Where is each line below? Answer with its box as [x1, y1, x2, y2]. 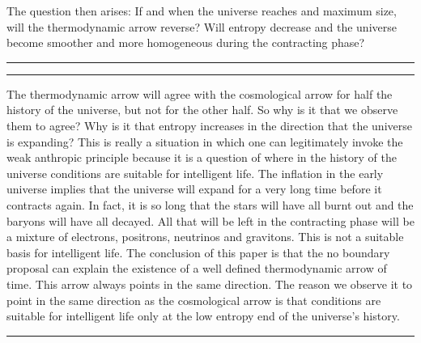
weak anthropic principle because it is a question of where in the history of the [6, 149, 397, 166]
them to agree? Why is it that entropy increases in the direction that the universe [6, 116, 412, 133]
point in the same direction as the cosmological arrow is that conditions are [6, 291, 381, 308]
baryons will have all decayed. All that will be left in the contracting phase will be [6, 212, 415, 229]
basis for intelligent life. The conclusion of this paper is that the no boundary [6, 243, 390, 260]
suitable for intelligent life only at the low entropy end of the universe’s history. [6, 307, 400, 324]
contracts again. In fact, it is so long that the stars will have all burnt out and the [6, 196, 414, 213]
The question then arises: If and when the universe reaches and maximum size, [6, 2, 397, 19]
